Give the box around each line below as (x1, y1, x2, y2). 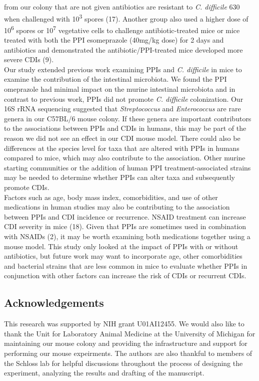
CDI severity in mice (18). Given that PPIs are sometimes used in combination (4, 221, 246, 232)
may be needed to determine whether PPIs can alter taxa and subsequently (4, 172, 235, 182)
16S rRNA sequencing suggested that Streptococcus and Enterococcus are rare (4, 103, 241, 114)
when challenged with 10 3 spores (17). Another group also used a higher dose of (4, 12, 248, 24)
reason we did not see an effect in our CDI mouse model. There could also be (4, 133, 240, 143)
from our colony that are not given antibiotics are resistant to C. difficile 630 (4, 2, 240, 12)
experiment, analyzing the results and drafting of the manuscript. (4, 367, 204, 378)
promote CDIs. (4, 182, 49, 192)
